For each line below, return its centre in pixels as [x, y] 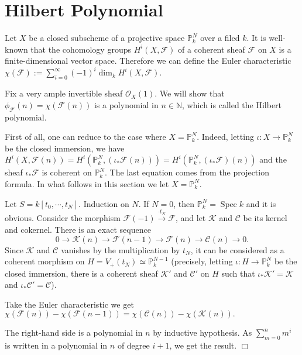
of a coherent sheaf [212, 49]
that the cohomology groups [81, 49]
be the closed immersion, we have [65, 148]
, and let [191, 218]
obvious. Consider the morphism [63, 218]
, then [184, 203]
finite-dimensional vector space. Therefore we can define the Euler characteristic [148, 61]
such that [238, 273]
